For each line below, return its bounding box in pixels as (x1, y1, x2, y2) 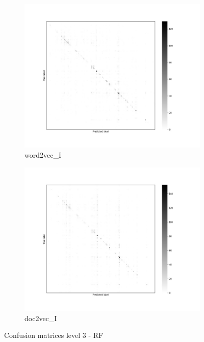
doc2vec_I (24, 312, 57, 323)
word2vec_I (24, 150, 61, 160)
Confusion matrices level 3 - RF (4, 330, 104, 340)
